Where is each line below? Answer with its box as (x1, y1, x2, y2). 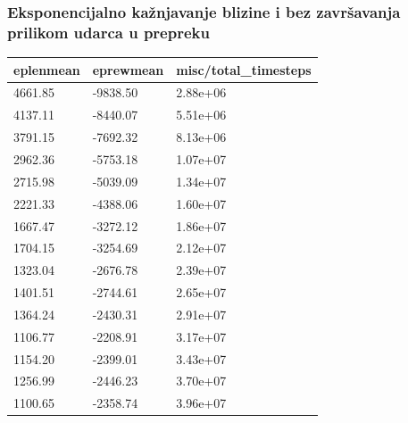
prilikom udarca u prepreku (7, 21, 210, 43)
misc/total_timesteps (176, 60, 312, 79)
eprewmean (92, 60, 164, 79)
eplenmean (13, 60, 80, 79)
